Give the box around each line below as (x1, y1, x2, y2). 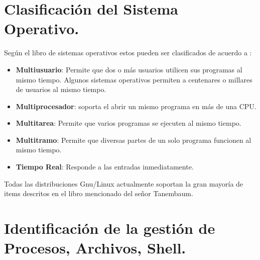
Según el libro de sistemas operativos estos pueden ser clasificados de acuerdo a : (4, 47, 252, 58)
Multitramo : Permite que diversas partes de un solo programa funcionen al (16, 134, 251, 145)
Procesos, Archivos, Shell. (4, 237, 186, 258)
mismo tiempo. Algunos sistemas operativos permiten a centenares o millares (16, 74, 252, 84)
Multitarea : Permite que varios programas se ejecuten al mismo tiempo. (16, 118, 241, 128)
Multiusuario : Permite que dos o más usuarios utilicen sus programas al (16, 64, 242, 74)
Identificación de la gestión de (4, 218, 215, 238)
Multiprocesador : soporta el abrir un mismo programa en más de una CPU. (16, 101, 256, 111)
